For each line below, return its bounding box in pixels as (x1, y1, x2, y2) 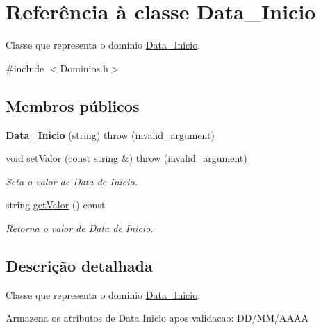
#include (6, 60, 44, 75)
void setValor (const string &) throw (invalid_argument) (6, 151, 247, 165)
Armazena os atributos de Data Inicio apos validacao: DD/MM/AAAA (6, 311, 309, 325)
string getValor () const (6, 197, 106, 212)
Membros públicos (6, 94, 140, 116)
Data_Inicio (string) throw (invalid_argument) (6, 127, 215, 142)
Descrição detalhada (6, 254, 153, 276)
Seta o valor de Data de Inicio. (6, 174, 138, 188)
